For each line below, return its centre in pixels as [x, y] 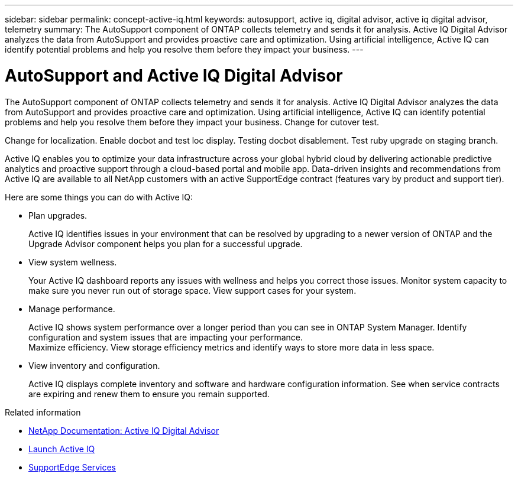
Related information [43, 412]
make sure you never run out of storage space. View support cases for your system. [192, 290]
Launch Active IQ [62, 449]
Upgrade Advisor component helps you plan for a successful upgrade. [166, 244]
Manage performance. [72, 309]
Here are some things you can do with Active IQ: [99, 197]
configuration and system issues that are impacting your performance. [166, 337]
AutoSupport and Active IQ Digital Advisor [174, 75]
